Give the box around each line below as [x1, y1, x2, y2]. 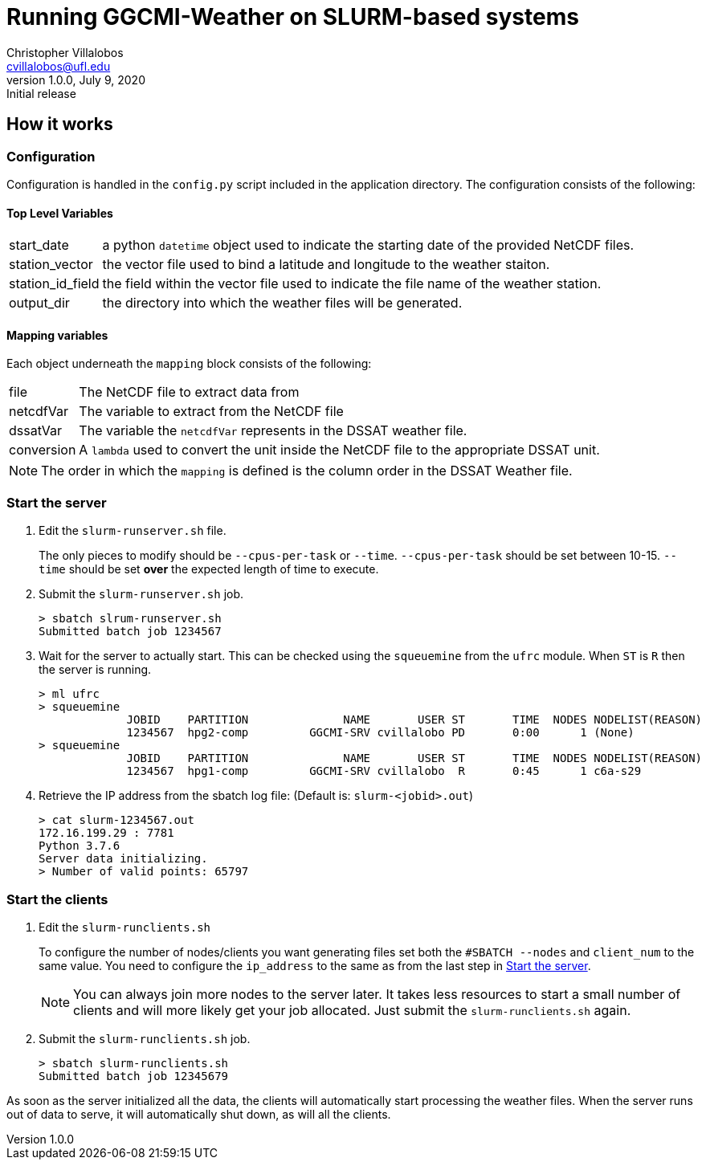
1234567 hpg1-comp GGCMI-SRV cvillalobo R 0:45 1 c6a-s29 [126, 764, 642, 778]
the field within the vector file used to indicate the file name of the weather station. [102, 275, 602, 292]
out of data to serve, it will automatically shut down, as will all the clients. [6, 1107, 391, 1121]
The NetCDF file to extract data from [79, 384, 300, 401]
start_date [9, 237, 69, 254]
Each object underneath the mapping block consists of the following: [6, 357, 372, 371]
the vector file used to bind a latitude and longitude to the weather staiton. [102, 256, 550, 273]
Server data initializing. [39, 852, 208, 866]
